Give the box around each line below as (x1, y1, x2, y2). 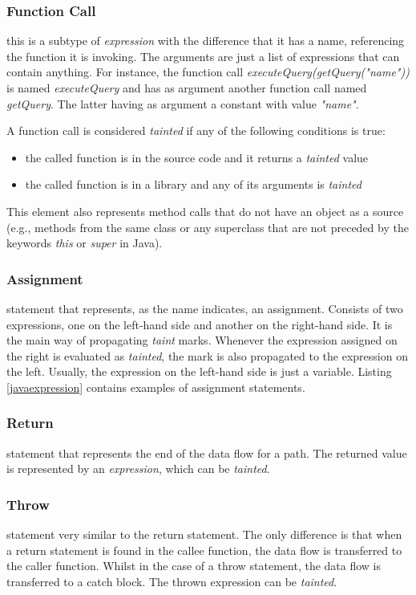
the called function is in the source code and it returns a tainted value (25, 149, 369, 165)
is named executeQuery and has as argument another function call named (6, 79, 367, 96)
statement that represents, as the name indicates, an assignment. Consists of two (6, 300, 403, 316)
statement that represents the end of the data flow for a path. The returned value (6, 444, 407, 461)
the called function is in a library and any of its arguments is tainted (25, 176, 361, 193)
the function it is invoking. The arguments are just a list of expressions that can (6, 47, 400, 64)
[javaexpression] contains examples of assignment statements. (6, 378, 305, 395)
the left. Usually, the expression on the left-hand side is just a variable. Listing (6, 363, 392, 380)
